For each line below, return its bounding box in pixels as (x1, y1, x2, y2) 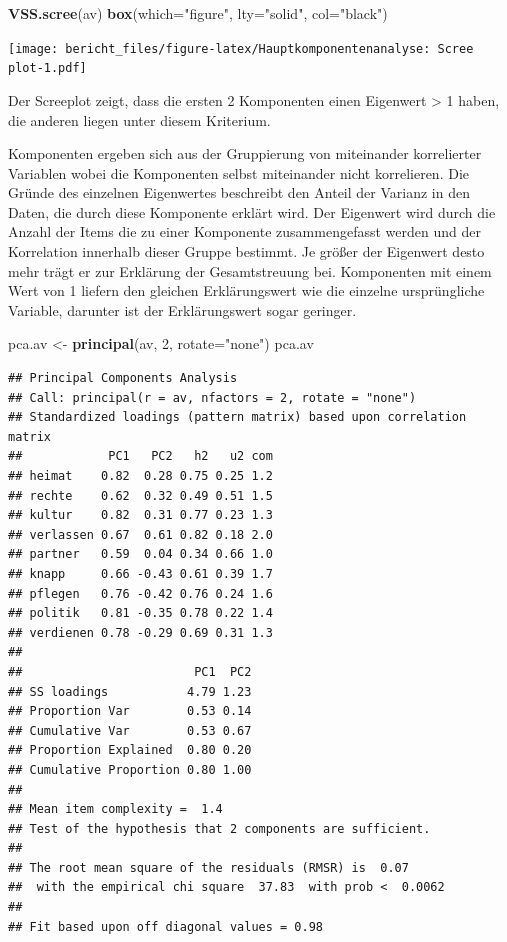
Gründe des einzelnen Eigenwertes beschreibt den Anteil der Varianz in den (8, 182, 470, 203)
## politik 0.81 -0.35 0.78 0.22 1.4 (8, 606, 273, 621)
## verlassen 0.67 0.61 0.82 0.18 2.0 (8, 527, 273, 542)
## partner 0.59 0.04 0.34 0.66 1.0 (8, 547, 273, 562)
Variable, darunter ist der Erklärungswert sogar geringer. (8, 299, 357, 320)
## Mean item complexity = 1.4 (8, 802, 223, 817)
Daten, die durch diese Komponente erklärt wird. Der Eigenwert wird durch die (8, 201, 496, 222)
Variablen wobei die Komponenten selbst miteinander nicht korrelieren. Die (8, 162, 470, 183)
